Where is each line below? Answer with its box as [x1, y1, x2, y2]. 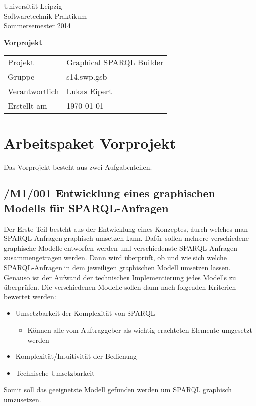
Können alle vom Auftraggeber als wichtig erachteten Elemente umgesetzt [27, 325, 252, 335]
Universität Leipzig [4, 1, 62, 11]
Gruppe [8, 71, 35, 83]
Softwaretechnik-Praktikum [4, 10, 87, 21]
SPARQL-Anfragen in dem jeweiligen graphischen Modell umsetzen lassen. [4, 262, 231, 273]
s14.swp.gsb [66, 71, 107, 83]
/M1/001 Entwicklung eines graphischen [4, 185, 216, 201]
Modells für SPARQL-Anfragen [4, 200, 169, 215]
